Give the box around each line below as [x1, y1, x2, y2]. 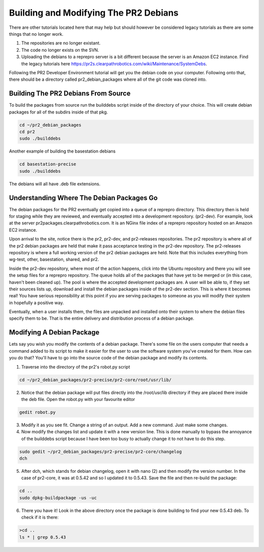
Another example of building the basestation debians [9, 148, 116, 154]
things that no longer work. [9, 31, 64, 37]
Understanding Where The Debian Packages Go [9, 194, 158, 202]
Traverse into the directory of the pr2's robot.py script [21, 364, 131, 370]
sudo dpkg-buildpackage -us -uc [19, 495, 97, 501]
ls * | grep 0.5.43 [19, 534, 66, 540]
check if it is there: [21, 514, 59, 520]
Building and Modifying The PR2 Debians [9, 7, 178, 18]
